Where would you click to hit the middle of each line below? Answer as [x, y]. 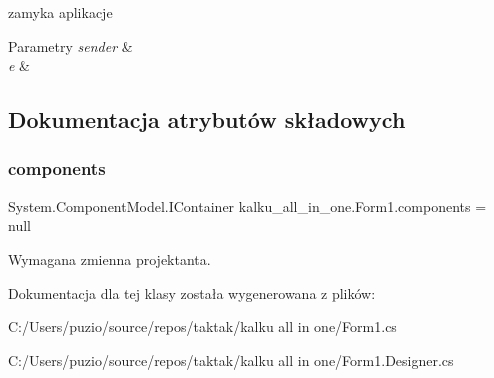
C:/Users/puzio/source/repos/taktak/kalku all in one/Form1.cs [202, 326]
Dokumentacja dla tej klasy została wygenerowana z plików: [192, 292]
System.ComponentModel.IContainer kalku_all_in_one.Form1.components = [247, 205]
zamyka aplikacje [60, 12]
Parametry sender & [70, 45]
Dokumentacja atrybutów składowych [207, 119]
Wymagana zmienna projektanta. [109, 258]
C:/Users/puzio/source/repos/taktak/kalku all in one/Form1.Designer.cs [231, 359]
